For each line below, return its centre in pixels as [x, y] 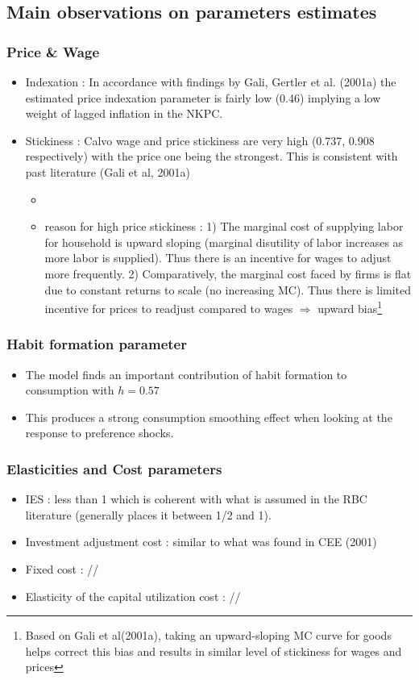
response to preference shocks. [100, 433]
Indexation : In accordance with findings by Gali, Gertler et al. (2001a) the [211, 81]
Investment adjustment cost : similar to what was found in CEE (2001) [201, 542]
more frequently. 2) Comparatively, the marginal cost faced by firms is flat [228, 273]
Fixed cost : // [62, 568]
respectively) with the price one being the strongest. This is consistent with [212, 156]
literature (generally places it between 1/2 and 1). [148, 514]
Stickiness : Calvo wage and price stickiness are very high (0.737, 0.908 [200, 140]
